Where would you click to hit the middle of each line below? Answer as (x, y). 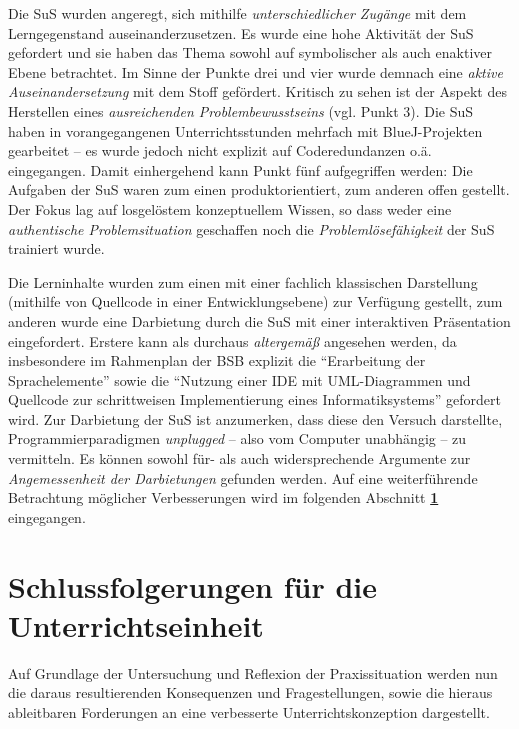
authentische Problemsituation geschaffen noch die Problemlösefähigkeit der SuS (251, 228)
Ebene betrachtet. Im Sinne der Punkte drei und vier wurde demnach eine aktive (255, 71)
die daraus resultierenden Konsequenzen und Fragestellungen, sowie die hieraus (250, 692)
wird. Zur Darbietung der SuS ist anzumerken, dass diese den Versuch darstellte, (255, 418)
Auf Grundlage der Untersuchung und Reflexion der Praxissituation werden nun (253, 672)
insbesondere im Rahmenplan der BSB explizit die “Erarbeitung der (217, 360)
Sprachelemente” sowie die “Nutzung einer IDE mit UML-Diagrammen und (239, 379)
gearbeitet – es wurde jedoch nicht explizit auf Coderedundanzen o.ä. (220, 150)
